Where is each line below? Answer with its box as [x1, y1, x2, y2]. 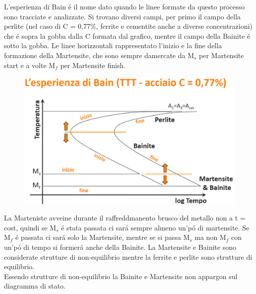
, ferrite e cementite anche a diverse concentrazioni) [96, 21, 253, 31]
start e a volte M [4, 60, 56, 70]
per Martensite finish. [60, 60, 126, 70]
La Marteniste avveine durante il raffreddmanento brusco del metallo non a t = [4, 213, 246, 223]
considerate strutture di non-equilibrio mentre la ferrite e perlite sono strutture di [4, 251, 253, 262]
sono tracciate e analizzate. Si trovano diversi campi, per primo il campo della [4, 11, 241, 21]
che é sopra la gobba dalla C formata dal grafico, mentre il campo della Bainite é [4, 30, 251, 41]
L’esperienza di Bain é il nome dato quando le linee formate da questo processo [4, 1, 245, 11]
